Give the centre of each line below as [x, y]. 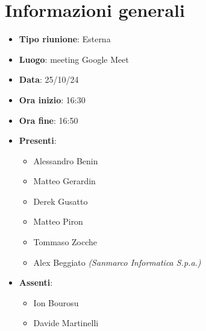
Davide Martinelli [66, 323]
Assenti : [36, 282]
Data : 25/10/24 [49, 79]
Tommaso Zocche [65, 242]
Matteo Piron [58, 221]
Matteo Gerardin [64, 181]
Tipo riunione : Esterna [65, 39]
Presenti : [38, 140]
